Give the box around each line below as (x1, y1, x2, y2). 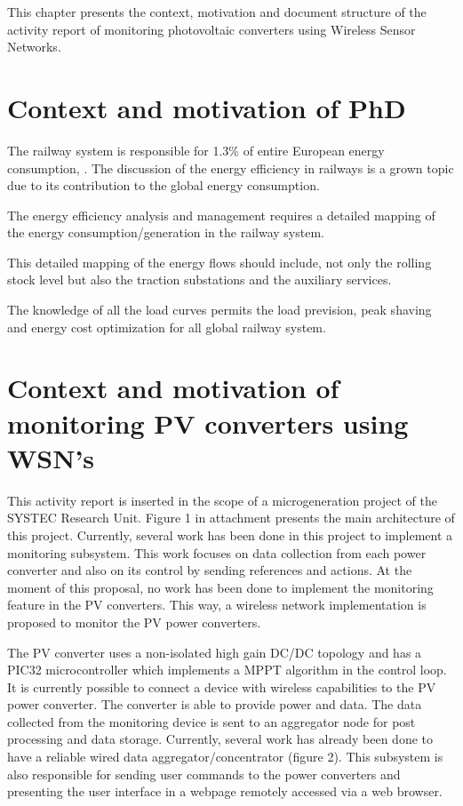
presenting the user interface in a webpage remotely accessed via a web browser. (7, 782, 443, 801)
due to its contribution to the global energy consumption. (7, 176, 320, 195)
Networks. (7, 37, 61, 56)
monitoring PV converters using (7, 404, 409, 441)
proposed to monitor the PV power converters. (7, 612, 261, 631)
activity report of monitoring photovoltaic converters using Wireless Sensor (7, 20, 416, 38)
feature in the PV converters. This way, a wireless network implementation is (7, 595, 427, 614)
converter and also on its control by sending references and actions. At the (7, 561, 412, 579)
